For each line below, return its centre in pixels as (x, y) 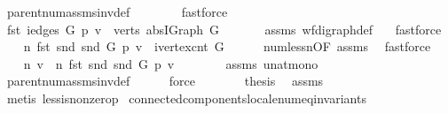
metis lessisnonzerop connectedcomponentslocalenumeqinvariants (186, 98)
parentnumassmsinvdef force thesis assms (165, 81)
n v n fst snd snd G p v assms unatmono (171, 63)
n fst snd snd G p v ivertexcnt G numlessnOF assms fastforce (227, 46)
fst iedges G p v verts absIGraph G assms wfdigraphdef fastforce (224, 29)
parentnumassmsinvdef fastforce (117, 11)
